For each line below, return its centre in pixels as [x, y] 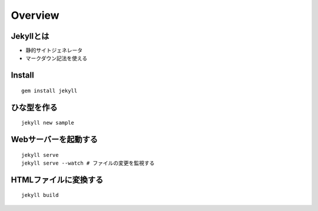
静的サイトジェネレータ [54, 51]
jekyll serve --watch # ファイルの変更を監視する [88, 163]
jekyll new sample [48, 123]
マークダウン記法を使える [57, 58]
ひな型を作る [34, 107]
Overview [35, 15]
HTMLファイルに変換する [57, 180]
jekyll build [40, 195]
